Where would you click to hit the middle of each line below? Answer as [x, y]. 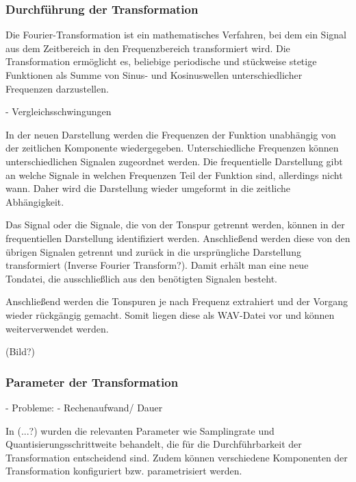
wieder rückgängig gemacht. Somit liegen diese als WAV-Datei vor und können [170, 314]
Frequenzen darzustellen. [57, 88]
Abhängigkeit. [35, 201]
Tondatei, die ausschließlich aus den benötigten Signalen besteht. [141, 278]
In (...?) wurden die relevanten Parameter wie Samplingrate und [140, 430]
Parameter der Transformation [92, 382]
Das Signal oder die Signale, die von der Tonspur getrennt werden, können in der [175, 225]
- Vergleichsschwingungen [59, 111]
